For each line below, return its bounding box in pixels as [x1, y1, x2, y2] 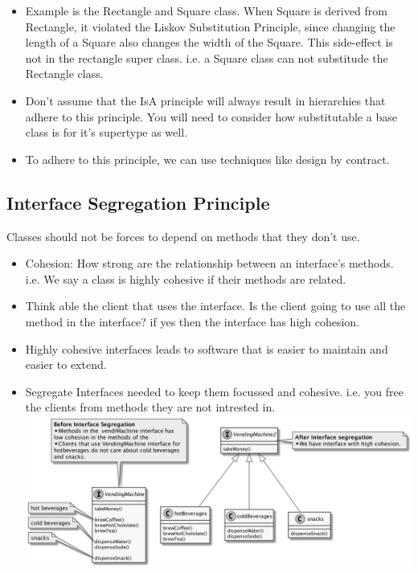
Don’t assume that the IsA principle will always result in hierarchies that [25, 92, 386, 108]
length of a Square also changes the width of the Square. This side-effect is [25, 34, 393, 51]
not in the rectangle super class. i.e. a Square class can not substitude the [25, 49, 388, 66]
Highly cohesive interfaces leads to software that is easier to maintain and [25, 340, 388, 357]
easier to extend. [25, 356, 107, 373]
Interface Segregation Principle [6, 190, 270, 215]
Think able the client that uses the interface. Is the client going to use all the [25, 297, 406, 314]
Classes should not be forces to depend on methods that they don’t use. [6, 227, 360, 244]
